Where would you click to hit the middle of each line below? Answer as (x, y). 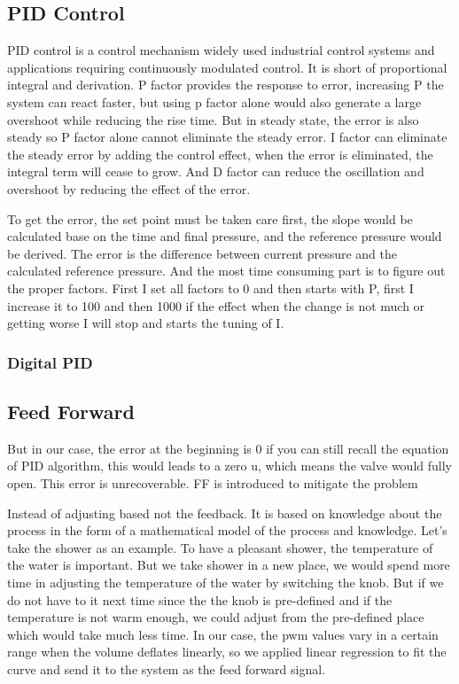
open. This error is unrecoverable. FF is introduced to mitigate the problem (213, 482)
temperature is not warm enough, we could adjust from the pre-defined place (216, 617)
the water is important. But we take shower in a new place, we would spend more (229, 565)
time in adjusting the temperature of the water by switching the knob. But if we (226, 582)
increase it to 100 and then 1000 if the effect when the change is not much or (216, 305)
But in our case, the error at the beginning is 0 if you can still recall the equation (228, 448)
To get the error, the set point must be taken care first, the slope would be (210, 218)
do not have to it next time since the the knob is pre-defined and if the (200, 599)
